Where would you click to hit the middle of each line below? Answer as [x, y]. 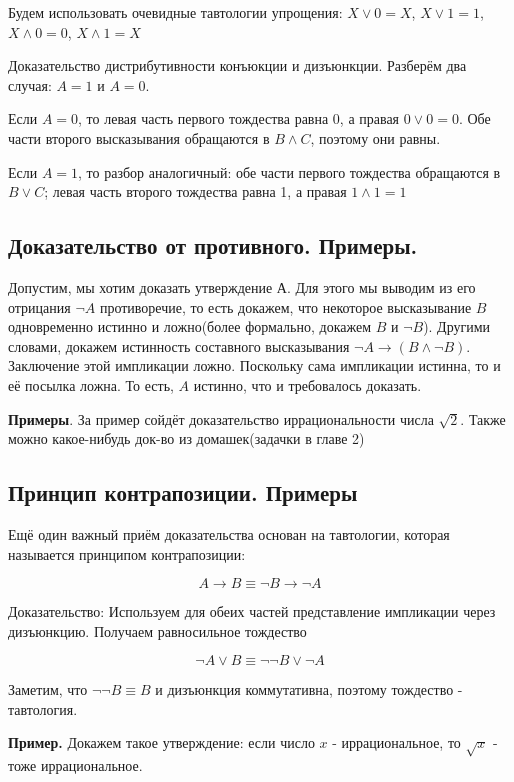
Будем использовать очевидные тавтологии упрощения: [175, 12]
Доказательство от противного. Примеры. [213, 245]
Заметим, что [48, 689]
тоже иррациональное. [75, 765]
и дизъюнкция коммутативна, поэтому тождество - [309, 689]
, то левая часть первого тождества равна [203, 118]
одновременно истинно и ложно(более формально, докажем [190, 326]
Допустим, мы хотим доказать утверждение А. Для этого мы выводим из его [242, 286]
